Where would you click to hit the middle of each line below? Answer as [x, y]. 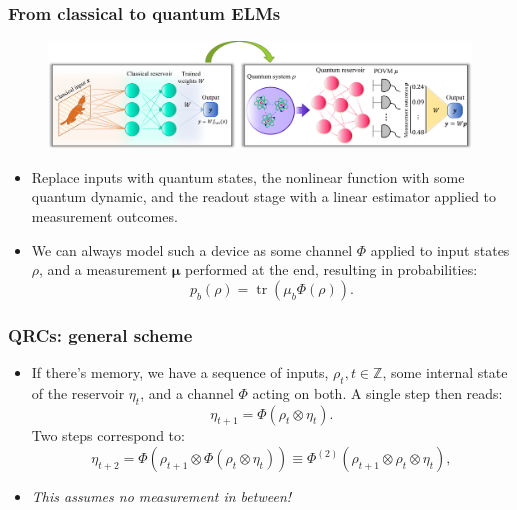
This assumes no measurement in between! [161, 496]
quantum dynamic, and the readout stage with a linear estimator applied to [264, 196]
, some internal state [445, 372]
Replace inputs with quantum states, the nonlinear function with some [248, 176]
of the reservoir [78, 392]
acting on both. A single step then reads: [377, 392]
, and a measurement [103, 269]
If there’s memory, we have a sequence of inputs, [180, 372]
